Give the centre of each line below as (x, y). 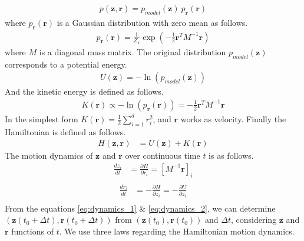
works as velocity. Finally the (233, 118)
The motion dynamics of (49, 155)
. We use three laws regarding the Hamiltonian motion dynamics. (177, 231)
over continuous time (163, 155)
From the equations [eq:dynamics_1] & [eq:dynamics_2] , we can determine (140, 208)
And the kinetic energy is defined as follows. (84, 91)
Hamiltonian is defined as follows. (65, 131)
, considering (254, 220)
